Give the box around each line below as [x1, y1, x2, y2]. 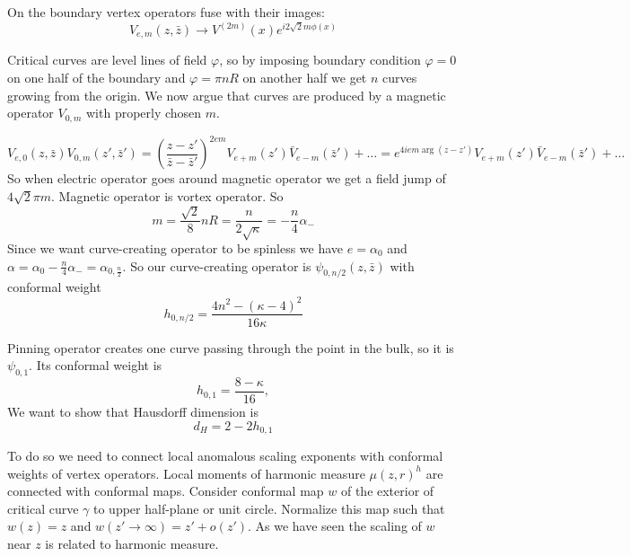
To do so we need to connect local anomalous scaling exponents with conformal [7, 446, 443, 465]
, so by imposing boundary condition [219, 50, 421, 69]
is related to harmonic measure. [45, 534, 219, 553]
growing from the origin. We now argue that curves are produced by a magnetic [7, 85, 446, 104]
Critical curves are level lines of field [7, 50, 207, 69]
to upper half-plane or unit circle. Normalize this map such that [93, 499, 445, 517]
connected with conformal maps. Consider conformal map [7, 481, 324, 500]
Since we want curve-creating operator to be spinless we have [7, 239, 344, 258]
